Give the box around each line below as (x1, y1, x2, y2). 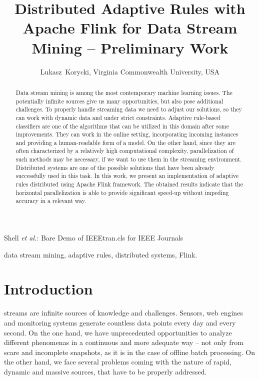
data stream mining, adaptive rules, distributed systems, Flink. (4, 249, 197, 259)
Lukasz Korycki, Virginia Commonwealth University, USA (40, 66, 220, 76)
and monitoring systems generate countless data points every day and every (4, 317, 236, 327)
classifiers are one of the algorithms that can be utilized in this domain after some (15, 121, 229, 130)
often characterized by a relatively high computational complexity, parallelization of (15, 146, 234, 155)
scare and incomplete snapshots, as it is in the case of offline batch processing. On (4, 346, 255, 357)
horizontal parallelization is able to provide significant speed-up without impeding (15, 188, 229, 196)
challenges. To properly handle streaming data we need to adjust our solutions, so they (15, 105, 242, 113)
